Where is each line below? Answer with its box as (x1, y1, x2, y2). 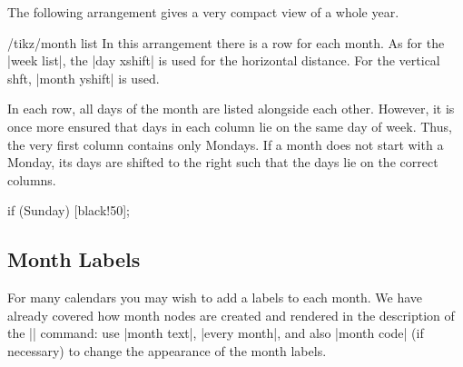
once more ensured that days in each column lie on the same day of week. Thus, (7, 116, 452, 135)
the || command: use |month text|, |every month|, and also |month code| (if (7, 323, 424, 342)
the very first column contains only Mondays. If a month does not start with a (7, 134, 444, 154)
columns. (7, 170, 56, 189)
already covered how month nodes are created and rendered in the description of (7, 305, 455, 324)
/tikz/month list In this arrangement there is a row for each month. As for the (7, 33, 445, 52)
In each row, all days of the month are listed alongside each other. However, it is (7, 99, 455, 118)
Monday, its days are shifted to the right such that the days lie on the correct (7, 153, 438, 172)
